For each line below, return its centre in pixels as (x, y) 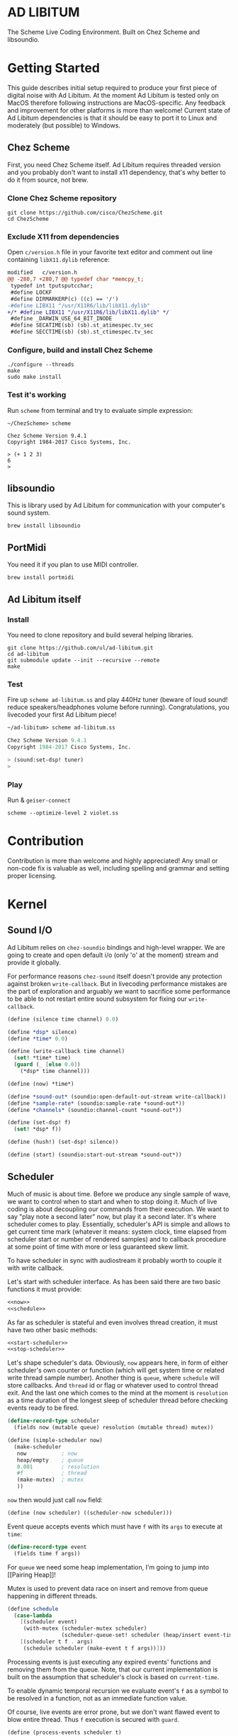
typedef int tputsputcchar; (52, 286)
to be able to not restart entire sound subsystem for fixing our (97, 999)
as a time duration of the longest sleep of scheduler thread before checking (118, 1400)
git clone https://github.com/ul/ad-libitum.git (80, 648)
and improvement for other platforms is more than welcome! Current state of (119, 110)
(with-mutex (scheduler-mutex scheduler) (85, 1629)
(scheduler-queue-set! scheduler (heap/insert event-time (148, 1635)
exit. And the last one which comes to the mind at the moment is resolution (118, 1393)
